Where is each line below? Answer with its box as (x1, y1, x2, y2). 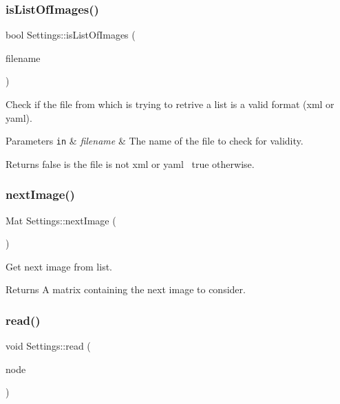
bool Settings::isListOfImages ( (6, 28, 136, 42)
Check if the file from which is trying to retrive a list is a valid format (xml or (6, 97, 334, 111)
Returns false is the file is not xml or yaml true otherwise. (6, 156, 255, 171)
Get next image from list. (6, 259, 112, 273)
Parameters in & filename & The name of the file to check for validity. (6, 134, 304, 148)
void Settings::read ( (6, 339, 91, 353)
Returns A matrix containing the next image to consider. (6, 282, 246, 297)
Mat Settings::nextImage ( (6, 213, 116, 227)
